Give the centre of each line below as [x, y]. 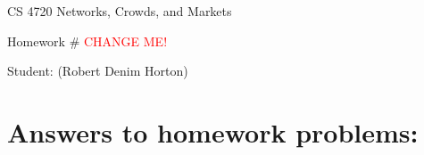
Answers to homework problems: [213, 131]
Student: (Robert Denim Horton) [98, 71]
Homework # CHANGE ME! [87, 41]
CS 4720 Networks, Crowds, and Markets [120, 11]
